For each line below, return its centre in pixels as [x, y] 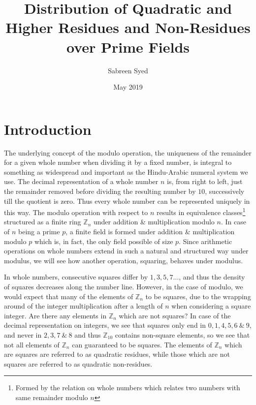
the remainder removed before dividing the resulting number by [100, 191]
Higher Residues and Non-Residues [128, 27]
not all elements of [32, 344]
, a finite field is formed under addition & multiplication [150, 232]
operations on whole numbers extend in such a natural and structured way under [126, 251]
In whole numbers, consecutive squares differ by [76, 277]
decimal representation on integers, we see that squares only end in [105, 325]
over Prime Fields [128, 47]
